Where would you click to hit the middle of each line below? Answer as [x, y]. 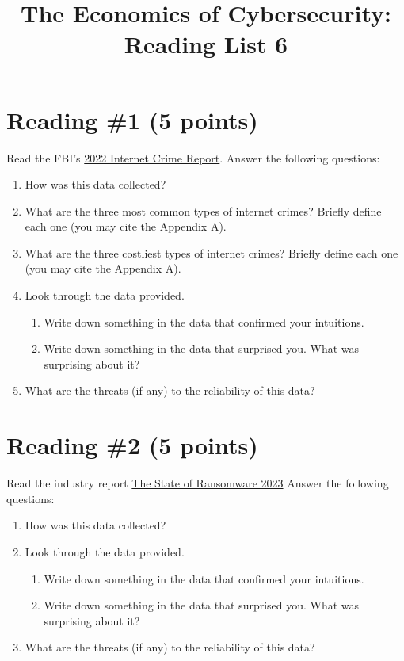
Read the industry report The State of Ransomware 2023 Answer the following [198, 483]
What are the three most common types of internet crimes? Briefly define [203, 210]
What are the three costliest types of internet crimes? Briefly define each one [212, 252]
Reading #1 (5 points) [132, 119]
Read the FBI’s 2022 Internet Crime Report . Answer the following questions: [193, 157]
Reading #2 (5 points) [132, 445]
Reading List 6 [206, 44]
